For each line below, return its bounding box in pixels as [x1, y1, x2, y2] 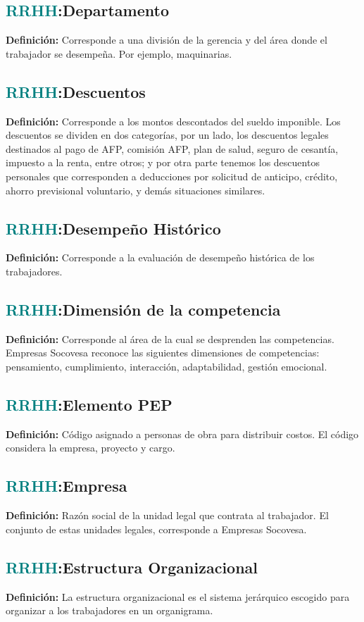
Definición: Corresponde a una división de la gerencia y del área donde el [6, 32, 327, 47]
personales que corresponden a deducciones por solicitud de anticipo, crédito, [6, 168, 338, 183]
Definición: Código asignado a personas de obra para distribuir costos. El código [6, 426, 359, 441]
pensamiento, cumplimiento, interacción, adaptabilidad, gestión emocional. [6, 359, 327, 373]
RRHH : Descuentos [6, 80, 146, 102]
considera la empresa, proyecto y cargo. [6, 440, 175, 455]
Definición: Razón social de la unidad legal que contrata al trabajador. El [6, 508, 329, 523]
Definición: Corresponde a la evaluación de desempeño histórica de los [6, 250, 315, 265]
